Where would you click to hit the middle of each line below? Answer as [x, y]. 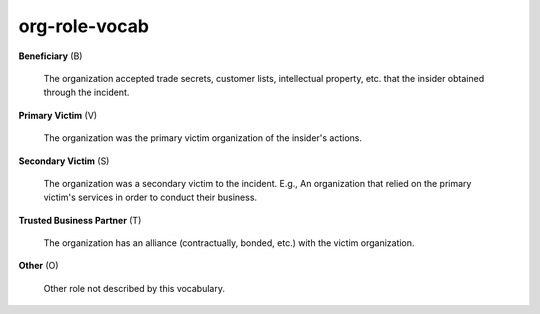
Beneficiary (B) [50, 56]
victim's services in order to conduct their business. [150, 197]
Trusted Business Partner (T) [80, 220]
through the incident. [86, 92]
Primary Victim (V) [58, 115]
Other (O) [38, 266]
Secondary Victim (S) [64, 161]
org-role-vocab [84, 26]
